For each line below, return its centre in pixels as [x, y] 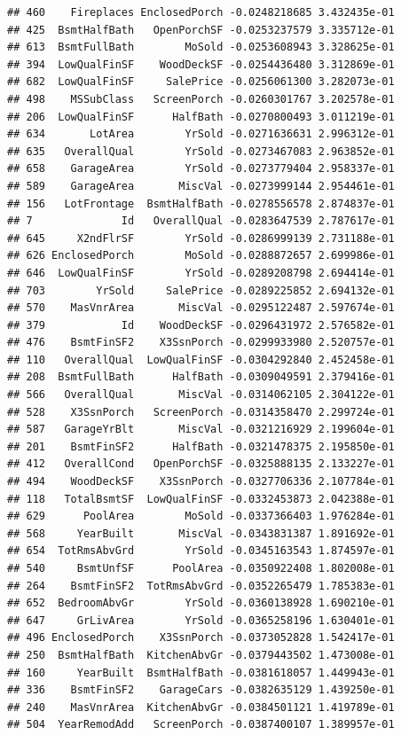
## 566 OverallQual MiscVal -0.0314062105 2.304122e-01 [201, 395]
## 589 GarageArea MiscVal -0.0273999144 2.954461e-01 [201, 186]
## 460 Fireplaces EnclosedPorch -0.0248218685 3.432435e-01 [201, 12]
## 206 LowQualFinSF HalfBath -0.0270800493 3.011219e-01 [201, 117]
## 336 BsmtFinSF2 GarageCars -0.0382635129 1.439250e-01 [201, 690]
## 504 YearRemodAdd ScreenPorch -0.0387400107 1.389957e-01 [201, 725]
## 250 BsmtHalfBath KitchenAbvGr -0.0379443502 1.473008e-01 [201, 655]
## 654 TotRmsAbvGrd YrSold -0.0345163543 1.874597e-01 [201, 551]
